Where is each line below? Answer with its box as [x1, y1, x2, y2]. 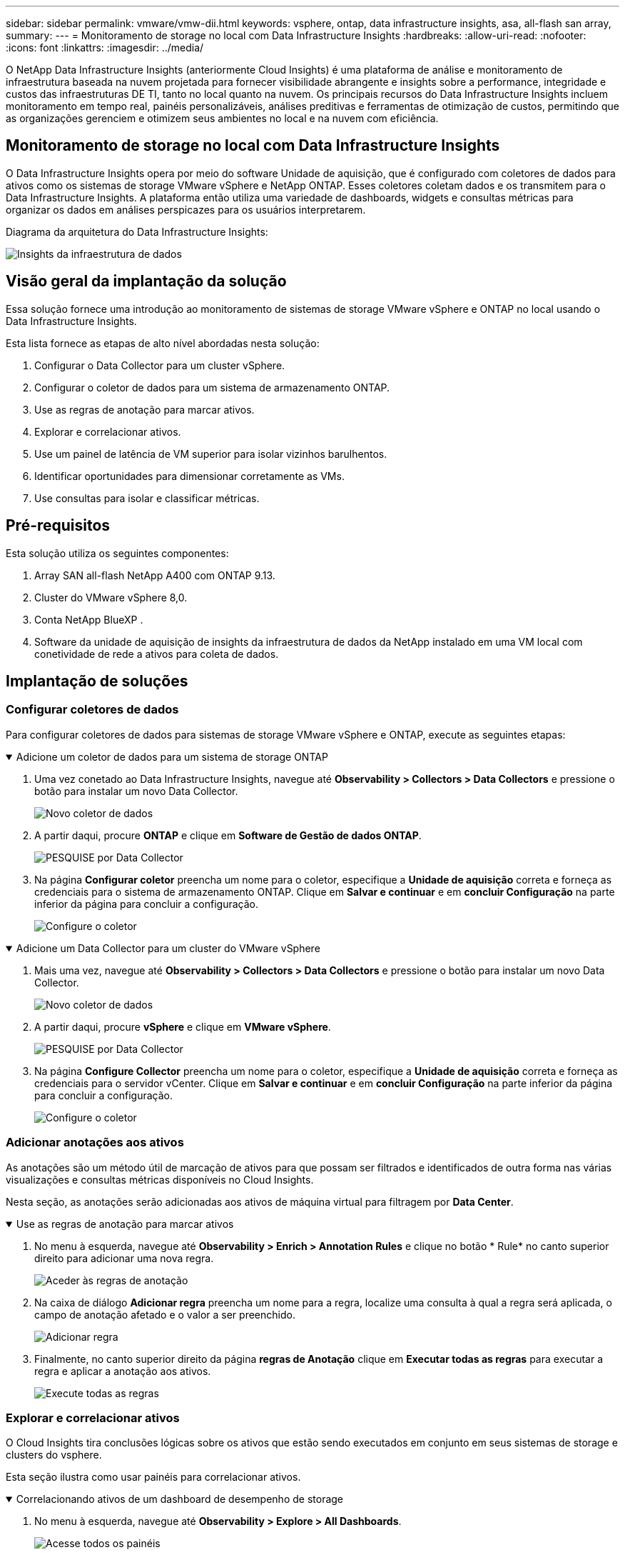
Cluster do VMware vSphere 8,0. [34, 591, 188, 604]
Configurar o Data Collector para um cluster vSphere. [34, 359, 285, 371]
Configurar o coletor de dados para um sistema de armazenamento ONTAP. [34, 381, 390, 394]
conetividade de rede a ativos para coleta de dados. [34, 647, 279, 660]
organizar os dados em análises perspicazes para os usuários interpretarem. [6, 203, 366, 216]
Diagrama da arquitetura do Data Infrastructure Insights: [6, 225, 268, 238]
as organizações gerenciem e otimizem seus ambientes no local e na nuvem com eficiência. [6, 112, 439, 124]
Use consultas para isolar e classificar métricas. [34, 491, 260, 504]
